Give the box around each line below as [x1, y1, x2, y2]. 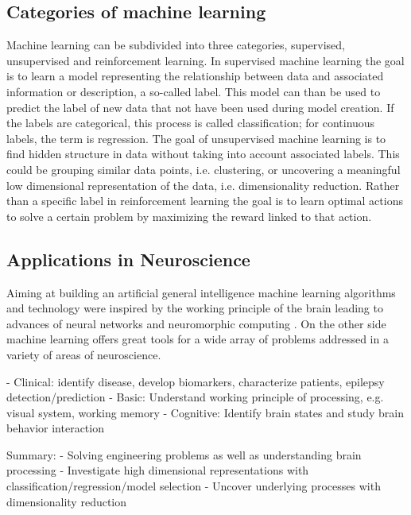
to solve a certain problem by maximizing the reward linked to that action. [6, 207, 372, 224]
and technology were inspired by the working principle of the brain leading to [6, 300, 383, 316]
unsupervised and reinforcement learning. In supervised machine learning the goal [6, 52, 405, 68]
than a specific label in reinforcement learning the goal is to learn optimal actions [6, 192, 403, 209]
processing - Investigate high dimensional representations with [6, 462, 309, 478]
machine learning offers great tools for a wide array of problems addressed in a [6, 331, 389, 347]
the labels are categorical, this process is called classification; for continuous [6, 114, 375, 131]
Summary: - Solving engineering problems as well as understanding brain [6, 446, 362, 463]
